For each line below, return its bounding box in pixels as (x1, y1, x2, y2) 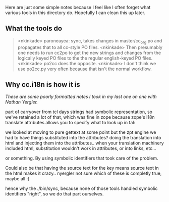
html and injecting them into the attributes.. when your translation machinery (5, 140, 164, 146)
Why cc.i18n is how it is (5, 80, 81, 89)
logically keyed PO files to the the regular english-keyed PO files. (17, 55, 153, 61)
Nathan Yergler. (5, 99, 38, 105)
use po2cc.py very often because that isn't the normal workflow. (17, 66, 152, 72)
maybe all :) (5, 176, 30, 182)
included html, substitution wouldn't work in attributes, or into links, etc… (5, 145, 156, 151)
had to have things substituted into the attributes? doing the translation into (5, 135, 161, 141)
